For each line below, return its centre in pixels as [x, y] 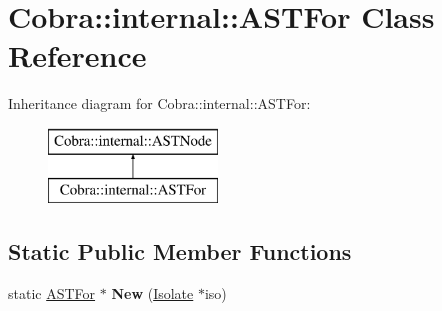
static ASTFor [52, 293]
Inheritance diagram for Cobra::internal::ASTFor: [159, 103]
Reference [77, 55]
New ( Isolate [152, 293]
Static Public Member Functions [180, 251]
